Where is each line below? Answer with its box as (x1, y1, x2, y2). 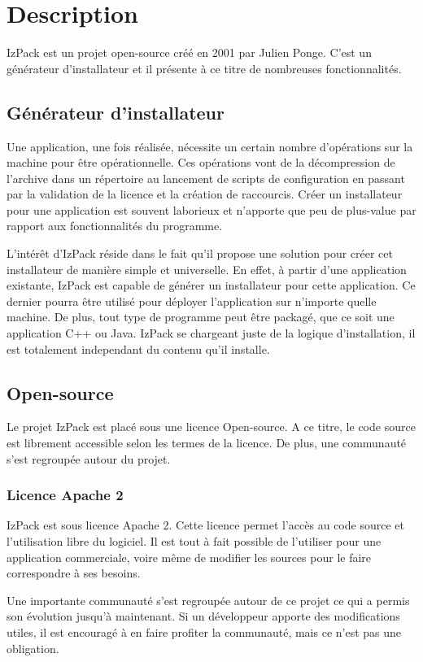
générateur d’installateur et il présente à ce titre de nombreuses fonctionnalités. (7, 59, 402, 76)
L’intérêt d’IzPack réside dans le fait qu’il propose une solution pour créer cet (7, 245, 393, 262)
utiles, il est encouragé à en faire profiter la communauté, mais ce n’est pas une (7, 624, 402, 640)
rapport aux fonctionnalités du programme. (7, 217, 223, 234)
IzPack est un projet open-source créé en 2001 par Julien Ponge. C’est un (7, 44, 372, 61)
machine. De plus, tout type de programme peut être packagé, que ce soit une (7, 308, 395, 325)
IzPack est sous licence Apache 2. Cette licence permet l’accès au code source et (7, 516, 404, 534)
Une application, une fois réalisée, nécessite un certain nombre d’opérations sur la (7, 137, 413, 155)
